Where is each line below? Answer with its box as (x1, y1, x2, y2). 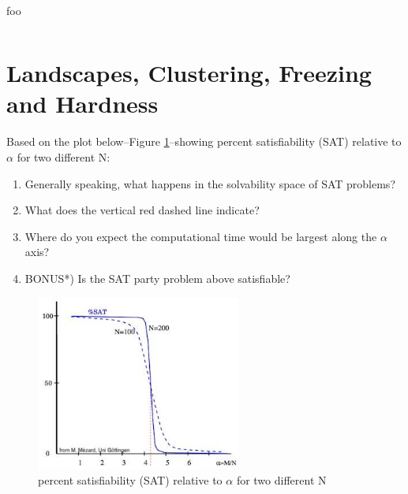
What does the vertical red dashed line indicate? (24, 202, 260, 218)
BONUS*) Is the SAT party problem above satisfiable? (24, 269, 290, 286)
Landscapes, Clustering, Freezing (6, 57, 372, 89)
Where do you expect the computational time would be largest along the (24, 228, 377, 244)
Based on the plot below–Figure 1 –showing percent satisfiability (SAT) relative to (6, 133, 402, 150)
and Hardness (6, 87, 159, 120)
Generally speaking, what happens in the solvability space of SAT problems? (24, 175, 395, 191)
